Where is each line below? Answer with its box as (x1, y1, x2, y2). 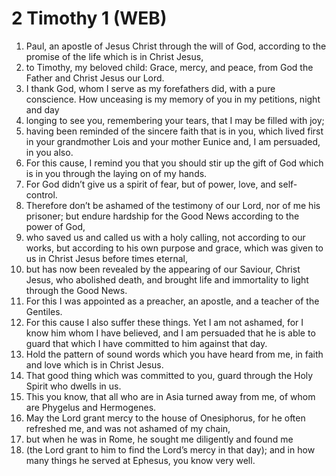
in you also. (25, 146, 74, 158)
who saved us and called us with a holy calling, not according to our (25, 231, 306, 243)
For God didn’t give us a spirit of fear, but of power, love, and (25, 178, 277, 190)
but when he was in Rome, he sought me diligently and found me (25, 433, 294, 445)
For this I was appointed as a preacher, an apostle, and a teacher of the (25, 295, 320, 307)
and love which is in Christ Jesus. (25, 358, 164, 371)
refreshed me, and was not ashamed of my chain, (25, 422, 231, 434)
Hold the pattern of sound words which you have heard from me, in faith (25, 348, 324, 360)
